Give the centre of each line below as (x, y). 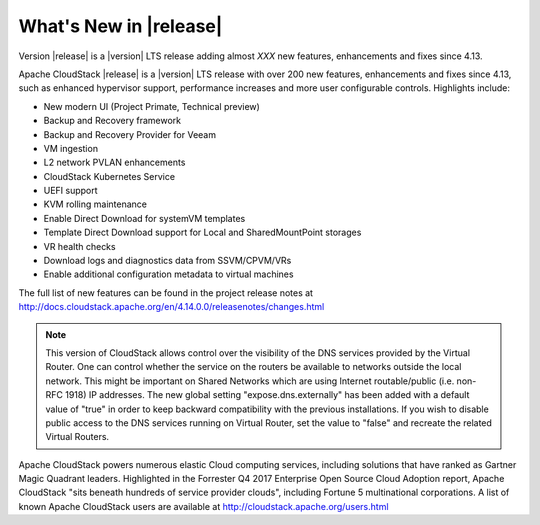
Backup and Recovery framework (112, 121)
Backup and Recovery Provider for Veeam (130, 134)
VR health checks (79, 246)
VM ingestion (71, 148)
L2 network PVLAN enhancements (114, 162)
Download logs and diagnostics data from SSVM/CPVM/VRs (167, 261)
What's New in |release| (120, 26)
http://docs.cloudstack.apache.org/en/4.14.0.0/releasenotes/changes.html (171, 307)
